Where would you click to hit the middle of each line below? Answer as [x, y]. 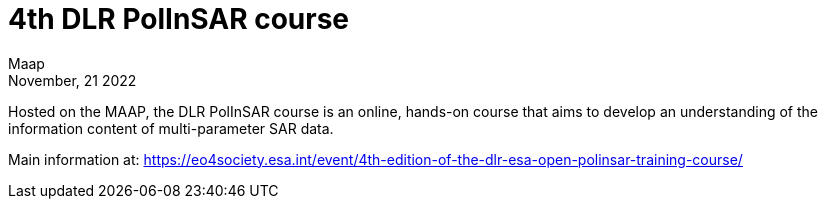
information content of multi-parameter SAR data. [171, 128]
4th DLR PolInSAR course [179, 19]
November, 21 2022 [72, 80]
